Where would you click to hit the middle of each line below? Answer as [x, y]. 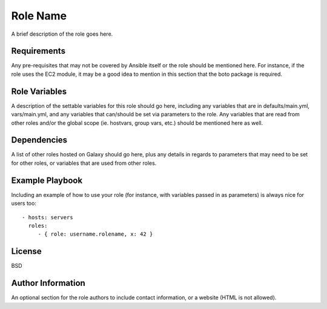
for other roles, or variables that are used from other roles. [84, 163]
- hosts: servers [48, 217]
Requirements [38, 51]
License [26, 251]
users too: [24, 204]
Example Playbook [47, 180]
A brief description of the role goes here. [62, 34]
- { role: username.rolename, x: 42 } [95, 234]
